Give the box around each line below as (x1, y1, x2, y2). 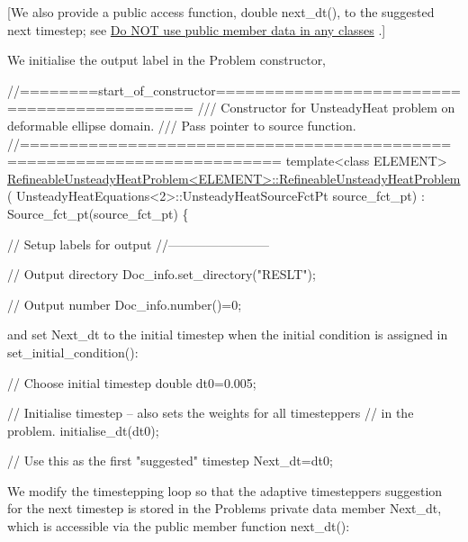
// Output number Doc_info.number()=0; (7, 294, 242, 313)
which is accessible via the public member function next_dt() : (7, 517, 350, 536)
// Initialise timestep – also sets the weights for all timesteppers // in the (7, 403, 414, 422)
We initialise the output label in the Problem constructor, (7, 50, 327, 69)
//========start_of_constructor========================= (7, 80, 461, 99)
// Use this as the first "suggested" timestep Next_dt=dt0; (7, 451, 333, 470)
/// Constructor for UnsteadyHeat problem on (197, 98, 455, 117)
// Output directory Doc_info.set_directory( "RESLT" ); (7, 265, 316, 284)
